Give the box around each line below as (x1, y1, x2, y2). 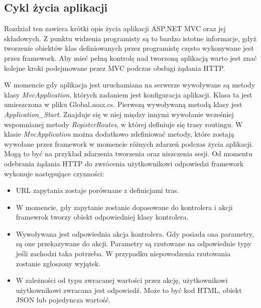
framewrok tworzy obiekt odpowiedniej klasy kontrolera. (16, 212, 189, 222)
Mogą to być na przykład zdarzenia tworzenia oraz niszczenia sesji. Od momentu (4, 148, 252, 159)
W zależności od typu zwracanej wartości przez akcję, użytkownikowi (16, 275, 228, 285)
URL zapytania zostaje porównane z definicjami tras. (16, 185, 179, 195)
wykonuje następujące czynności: (4, 168, 104, 178)
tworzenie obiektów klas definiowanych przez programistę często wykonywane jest (4, 43, 254, 53)
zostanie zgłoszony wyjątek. (16, 258, 101, 268)
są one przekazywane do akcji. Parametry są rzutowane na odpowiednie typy (16, 238, 251, 249)
